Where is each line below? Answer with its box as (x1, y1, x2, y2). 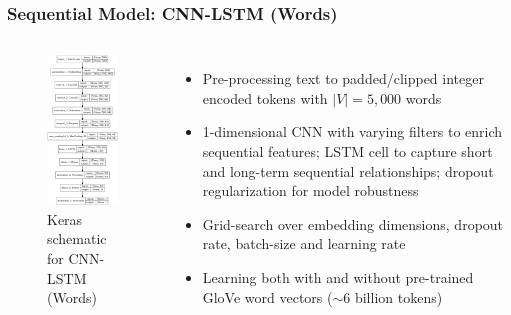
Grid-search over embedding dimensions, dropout (202, 213, 504, 234)
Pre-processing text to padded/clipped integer (202, 68, 484, 89)
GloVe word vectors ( (202, 286, 333, 307)
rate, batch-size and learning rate (202, 233, 406, 254)
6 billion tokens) (343, 286, 443, 307)
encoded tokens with (202, 87, 328, 108)
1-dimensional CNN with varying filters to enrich (202, 121, 503, 142)
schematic (47, 228, 107, 249)
